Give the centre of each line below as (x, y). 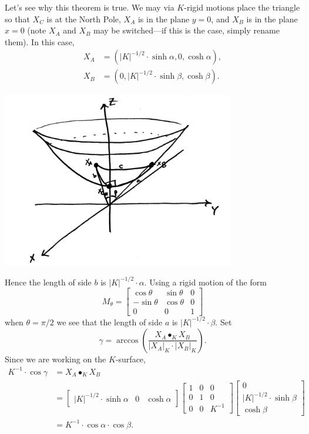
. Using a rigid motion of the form (205, 282)
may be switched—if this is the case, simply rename (187, 30)
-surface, (130, 359)
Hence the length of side (48, 282)
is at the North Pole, (84, 18)
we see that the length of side (110, 322)
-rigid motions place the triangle (242, 7)
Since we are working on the (56, 359)
